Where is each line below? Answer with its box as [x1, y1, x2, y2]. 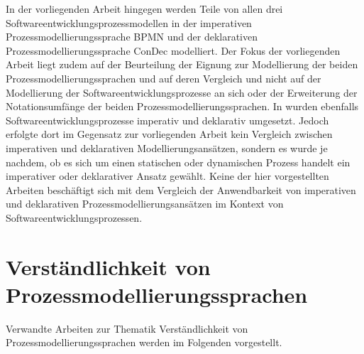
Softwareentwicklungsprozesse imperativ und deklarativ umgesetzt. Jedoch [6, 112, 329, 127]
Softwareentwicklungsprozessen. [6, 210, 143, 225]
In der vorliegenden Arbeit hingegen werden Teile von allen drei [6, 1, 283, 16]
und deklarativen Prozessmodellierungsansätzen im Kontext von [6, 196, 284, 211]
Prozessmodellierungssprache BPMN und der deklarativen [6, 29, 258, 44]
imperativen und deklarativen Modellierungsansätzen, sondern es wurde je [6, 140, 328, 155]
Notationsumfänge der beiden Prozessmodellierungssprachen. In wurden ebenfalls [6, 99, 359, 114]
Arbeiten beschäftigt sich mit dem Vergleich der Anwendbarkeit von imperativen [6, 182, 356, 197]
